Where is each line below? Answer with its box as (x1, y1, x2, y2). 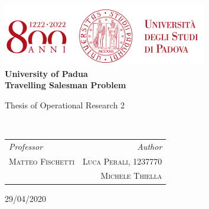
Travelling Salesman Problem (5, 79, 126, 91)
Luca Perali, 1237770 (83, 155, 162, 167)
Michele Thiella (100, 169, 162, 182)
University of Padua (5, 67, 88, 79)
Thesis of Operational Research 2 (5, 98, 125, 111)
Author (137, 140, 162, 152)
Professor (9, 140, 43, 152)
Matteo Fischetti (9, 155, 75, 167)
